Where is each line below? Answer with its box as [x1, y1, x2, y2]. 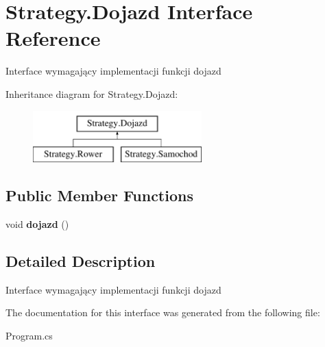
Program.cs [5, 328, 53, 342]
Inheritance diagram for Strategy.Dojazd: [5, 86, 178, 101]
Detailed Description [5, 250, 156, 271]
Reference [5, 24, 101, 52]
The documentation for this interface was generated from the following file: [5, 305, 320, 320]
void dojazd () [5, 216, 69, 231]
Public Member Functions [5, 185, 193, 206]
